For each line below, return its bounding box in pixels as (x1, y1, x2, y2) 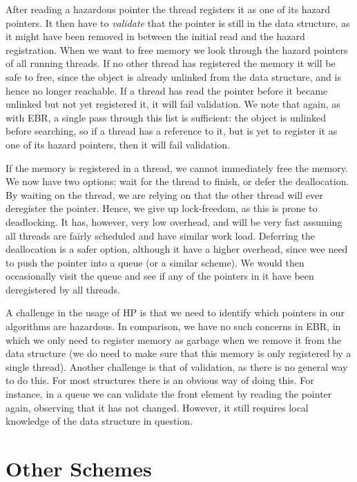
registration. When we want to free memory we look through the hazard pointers (6, 42, 348, 57)
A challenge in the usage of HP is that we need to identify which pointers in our (6, 305, 345, 320)
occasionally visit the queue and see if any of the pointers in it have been (6, 269, 314, 283)
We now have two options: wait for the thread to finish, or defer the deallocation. (6, 174, 349, 189)
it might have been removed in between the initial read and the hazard (6, 29, 305, 44)
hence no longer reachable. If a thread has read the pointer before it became (6, 83, 328, 97)
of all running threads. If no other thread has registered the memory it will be (6, 56, 336, 70)
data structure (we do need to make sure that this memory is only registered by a (6, 346, 351, 360)
